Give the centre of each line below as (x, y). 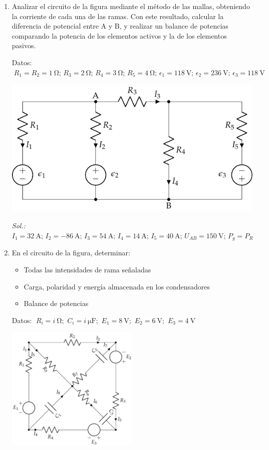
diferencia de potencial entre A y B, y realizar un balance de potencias (120, 26)
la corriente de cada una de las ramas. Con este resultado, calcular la (118, 16)
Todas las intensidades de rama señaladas (87, 270)
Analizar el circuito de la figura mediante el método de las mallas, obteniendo (131, 6)
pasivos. (24, 45)
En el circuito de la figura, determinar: (71, 253)
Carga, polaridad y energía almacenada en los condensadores (117, 286)
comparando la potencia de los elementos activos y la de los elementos (119, 35)
